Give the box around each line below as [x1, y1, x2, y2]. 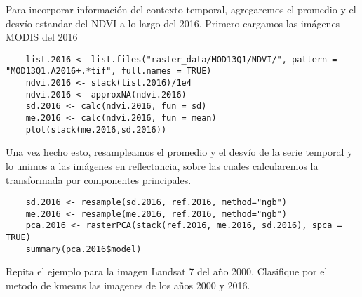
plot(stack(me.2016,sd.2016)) [25, 124, 167, 135]
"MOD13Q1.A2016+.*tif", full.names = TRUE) [6, 66, 212, 77]
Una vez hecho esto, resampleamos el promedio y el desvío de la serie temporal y [6, 145, 353, 159]
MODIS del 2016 [6, 29, 78, 44]
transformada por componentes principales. [6, 172, 192, 187]
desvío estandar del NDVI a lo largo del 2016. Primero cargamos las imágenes [6, 15, 340, 30]
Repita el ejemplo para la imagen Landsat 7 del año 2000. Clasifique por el [6, 264, 328, 279]
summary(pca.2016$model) [25, 244, 142, 254]
